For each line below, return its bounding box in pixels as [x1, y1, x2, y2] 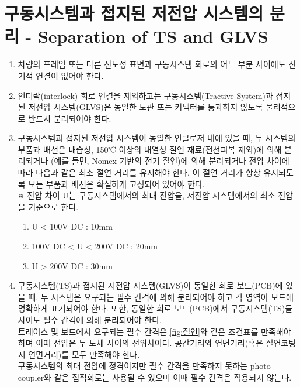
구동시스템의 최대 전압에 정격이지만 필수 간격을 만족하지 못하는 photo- [18, 359, 274, 372]
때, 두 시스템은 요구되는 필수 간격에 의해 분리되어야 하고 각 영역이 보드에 [28, 290, 294, 303]
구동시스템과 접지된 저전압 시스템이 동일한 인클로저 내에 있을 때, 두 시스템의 [18, 132, 296, 144]
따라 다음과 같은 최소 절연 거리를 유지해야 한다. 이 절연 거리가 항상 [18, 166, 261, 179]
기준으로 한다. [28, 200, 79, 213]
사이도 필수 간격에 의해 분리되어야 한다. [18, 314, 162, 326]
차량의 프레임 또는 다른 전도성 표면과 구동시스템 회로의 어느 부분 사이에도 [18, 58, 286, 70]
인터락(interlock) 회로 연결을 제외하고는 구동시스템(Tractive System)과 [18, 89, 273, 101]
